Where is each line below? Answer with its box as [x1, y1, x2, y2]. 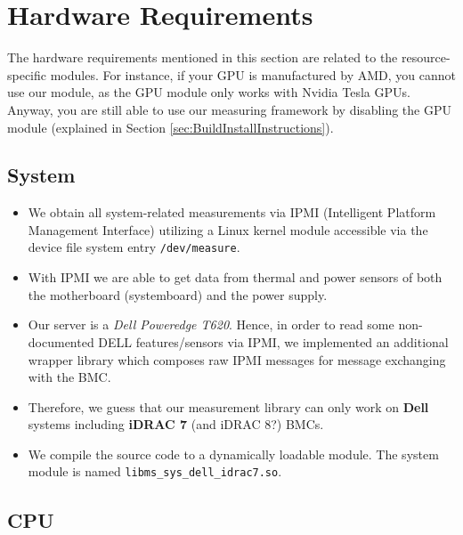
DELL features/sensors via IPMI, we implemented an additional [98, 332, 449, 351]
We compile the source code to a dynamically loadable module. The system [28, 444, 439, 463]
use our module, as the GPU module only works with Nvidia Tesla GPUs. [7, 83, 410, 101]
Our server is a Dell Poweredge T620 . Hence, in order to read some [28, 315, 394, 334]
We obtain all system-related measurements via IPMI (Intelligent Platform [28, 203, 436, 222]
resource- [401, 48, 451, 67]
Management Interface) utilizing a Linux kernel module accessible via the [28, 220, 428, 239]
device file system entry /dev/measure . [28, 238, 240, 256]
